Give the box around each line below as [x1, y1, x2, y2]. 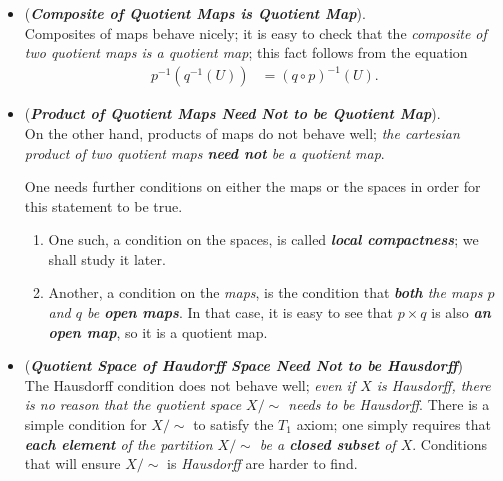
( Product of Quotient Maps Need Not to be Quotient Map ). [24, 103, 441, 124]
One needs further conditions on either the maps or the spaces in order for [24, 176, 481, 197]
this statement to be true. [24, 195, 183, 216]
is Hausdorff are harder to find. [167, 453, 358, 474]
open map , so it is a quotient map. [48, 321, 268, 342]
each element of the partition [24, 433, 213, 454]
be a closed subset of [259, 433, 396, 454]
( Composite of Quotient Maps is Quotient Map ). [24, 3, 366, 23]
